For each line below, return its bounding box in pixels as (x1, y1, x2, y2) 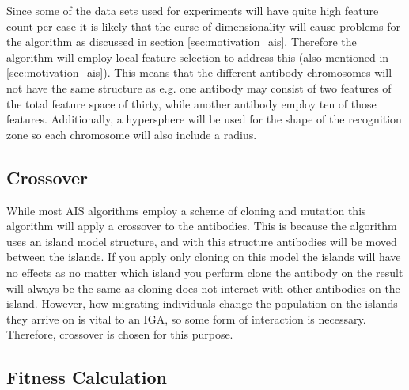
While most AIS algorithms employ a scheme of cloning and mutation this (6, 202, 366, 218)
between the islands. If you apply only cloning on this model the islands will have (6, 248, 401, 265)
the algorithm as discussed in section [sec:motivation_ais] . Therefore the (6, 33, 357, 50)
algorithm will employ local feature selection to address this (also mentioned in (6, 48, 389, 65)
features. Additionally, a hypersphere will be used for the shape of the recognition (6, 111, 402, 127)
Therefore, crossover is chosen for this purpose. (6, 326, 233, 343)
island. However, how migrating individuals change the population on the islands (6, 295, 398, 312)
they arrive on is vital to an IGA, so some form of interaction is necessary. (6, 310, 366, 327)
